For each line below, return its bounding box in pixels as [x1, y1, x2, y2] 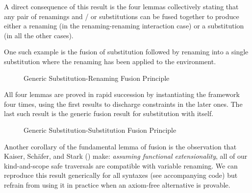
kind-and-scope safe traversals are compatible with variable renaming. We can [4, 160, 238, 170]
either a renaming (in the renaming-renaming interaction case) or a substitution [4, 21, 244, 31]
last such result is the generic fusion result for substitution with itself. [4, 108, 214, 119]
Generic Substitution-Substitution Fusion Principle [24, 124, 176, 135]
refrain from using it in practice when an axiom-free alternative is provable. [4, 179, 230, 190]
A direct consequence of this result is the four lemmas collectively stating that [4, 1, 239, 11]
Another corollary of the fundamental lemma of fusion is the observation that [4, 141, 237, 151]
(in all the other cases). [4, 30, 74, 40]
